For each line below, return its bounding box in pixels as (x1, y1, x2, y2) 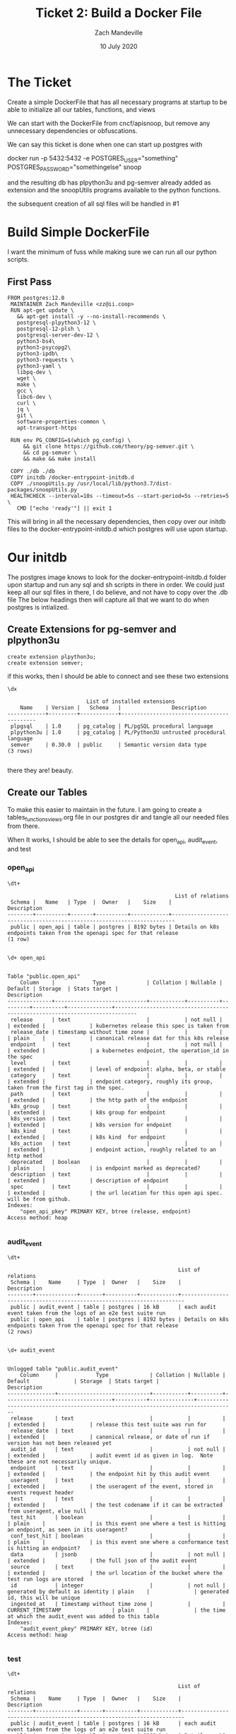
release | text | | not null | (10, 1016, 223, 1023)
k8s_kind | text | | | (10, 1127, 223, 1134)
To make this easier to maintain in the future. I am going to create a (7, 805, 202, 814)
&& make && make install (23, 455, 97, 462)
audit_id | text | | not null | (10, 1446, 226, 1453)
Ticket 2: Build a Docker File (35, 5, 203, 21)
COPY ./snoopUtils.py (10, 480, 74, 487)
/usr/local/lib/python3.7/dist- (76, 480, 172, 487)
